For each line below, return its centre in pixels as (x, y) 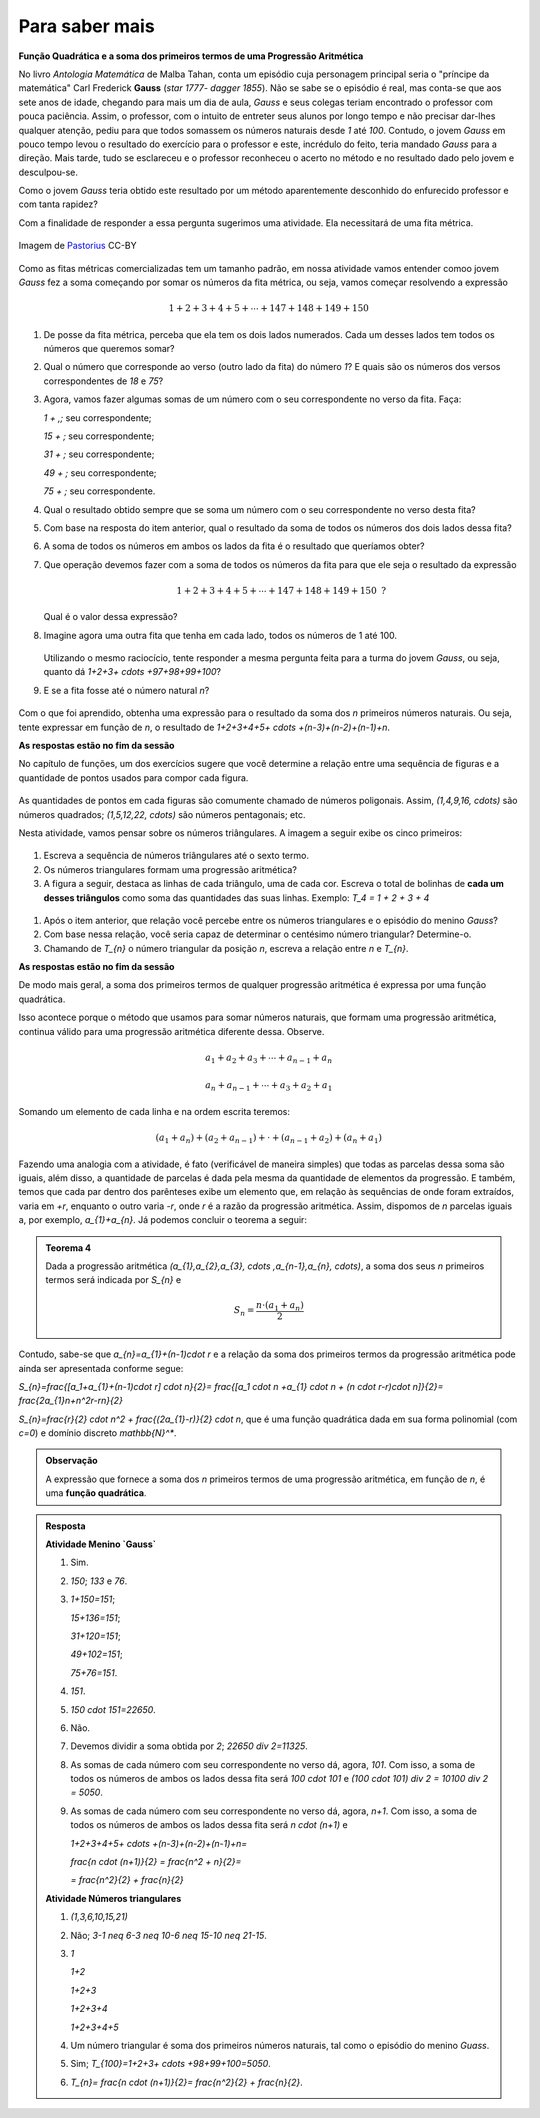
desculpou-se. (48, 172)
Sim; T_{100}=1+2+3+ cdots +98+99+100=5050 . (171, 2064)
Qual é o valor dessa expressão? (111, 617)
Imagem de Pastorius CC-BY (77, 246)
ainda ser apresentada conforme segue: (101, 1368)
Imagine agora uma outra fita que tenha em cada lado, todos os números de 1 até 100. (220, 635)
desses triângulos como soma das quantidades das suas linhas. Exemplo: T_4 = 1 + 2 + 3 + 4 (236, 897)
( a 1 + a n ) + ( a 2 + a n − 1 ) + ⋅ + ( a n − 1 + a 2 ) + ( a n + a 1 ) (269, 1138)
